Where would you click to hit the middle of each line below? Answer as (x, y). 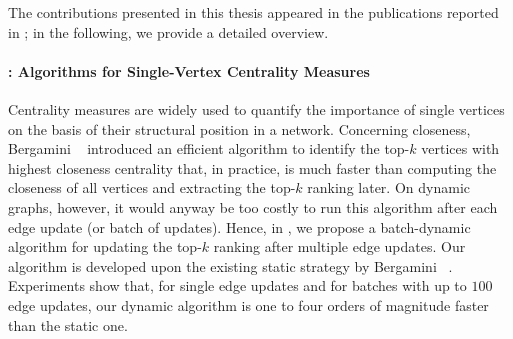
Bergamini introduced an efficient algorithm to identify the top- (209, 148)
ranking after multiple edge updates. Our (339, 246)
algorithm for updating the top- (105, 246)
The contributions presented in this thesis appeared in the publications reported (253, 12)
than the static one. (68, 324)
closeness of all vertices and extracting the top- (152, 187)
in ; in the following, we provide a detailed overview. (168, 31)
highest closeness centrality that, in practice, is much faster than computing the (252, 167)
